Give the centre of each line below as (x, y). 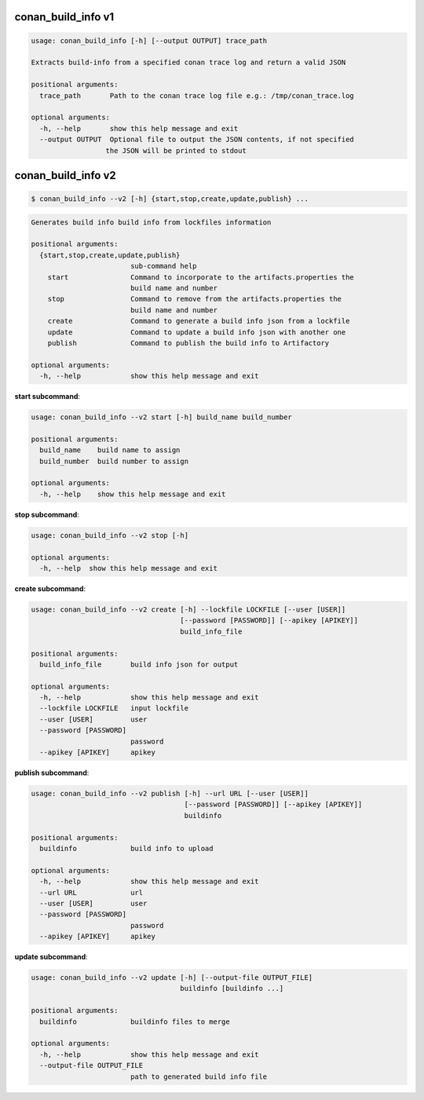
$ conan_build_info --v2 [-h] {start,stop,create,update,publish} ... (170, 199)
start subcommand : (48, 397)
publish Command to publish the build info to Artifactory (188, 343)
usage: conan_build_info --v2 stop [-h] (110, 535)
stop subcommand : (47, 514)
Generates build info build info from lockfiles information (151, 222)
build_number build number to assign (114, 461)
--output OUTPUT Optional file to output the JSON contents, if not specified (197, 140)
